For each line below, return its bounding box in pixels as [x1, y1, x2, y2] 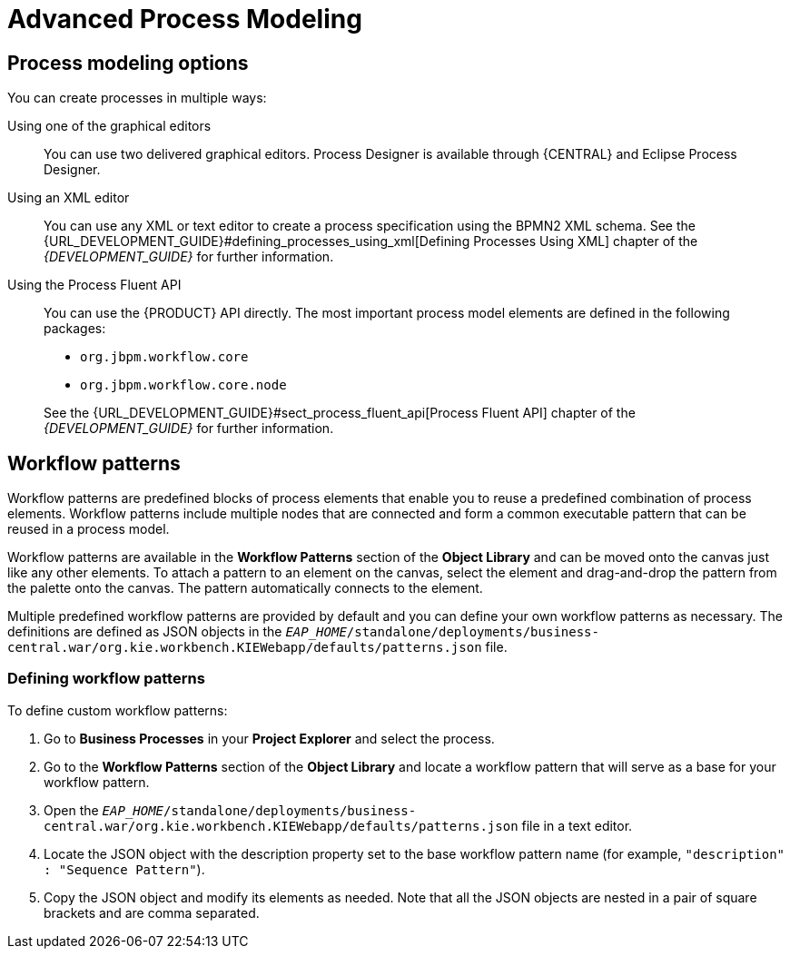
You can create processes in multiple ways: [7, 90, 267, 106]
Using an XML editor [7, 190, 130, 206]
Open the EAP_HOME [44, 802, 164, 818]
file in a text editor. [521, 817, 633, 833]
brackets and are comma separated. [44, 904, 260, 921]
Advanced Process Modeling [7, 4, 362, 34]
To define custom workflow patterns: [7, 702, 228, 718]
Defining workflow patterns [7, 669, 205, 688]
